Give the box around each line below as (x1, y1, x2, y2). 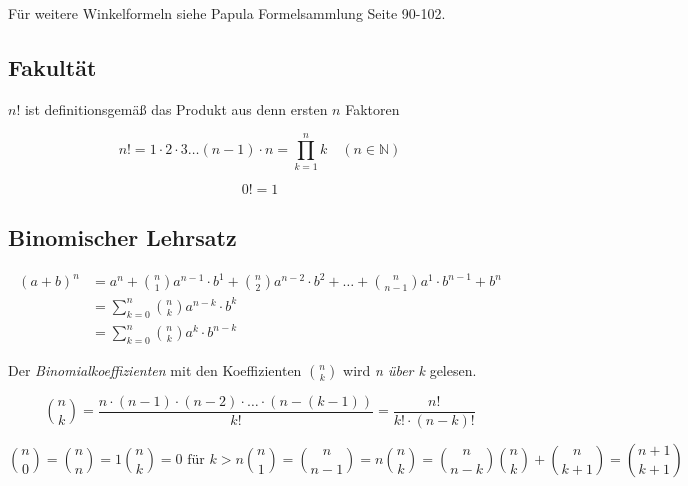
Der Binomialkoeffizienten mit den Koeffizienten (8, 359, 302, 380)
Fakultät (8, 51, 97, 82)
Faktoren (345, 98, 400, 119)
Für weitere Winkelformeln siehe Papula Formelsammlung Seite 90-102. (8, 3, 446, 23)
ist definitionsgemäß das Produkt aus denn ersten (24, 98, 328, 119)
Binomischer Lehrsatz (8, 221, 237, 252)
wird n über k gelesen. (343, 359, 477, 380)
